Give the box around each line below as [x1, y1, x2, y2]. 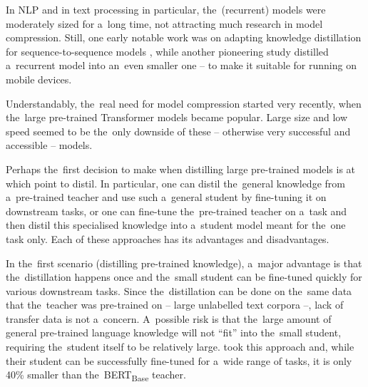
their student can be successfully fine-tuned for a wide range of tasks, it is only [6, 353, 352, 368]
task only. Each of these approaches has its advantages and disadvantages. [6, 231, 329, 246]
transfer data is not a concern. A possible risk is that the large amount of [6, 311, 332, 326]
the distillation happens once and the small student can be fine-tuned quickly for [6, 269, 362, 284]
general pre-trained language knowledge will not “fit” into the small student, [6, 325, 342, 340]
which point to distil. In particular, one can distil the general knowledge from [6, 175, 345, 190]
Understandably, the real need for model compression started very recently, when [6, 96, 362, 110]
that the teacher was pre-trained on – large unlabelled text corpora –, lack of [6, 297, 344, 312]
